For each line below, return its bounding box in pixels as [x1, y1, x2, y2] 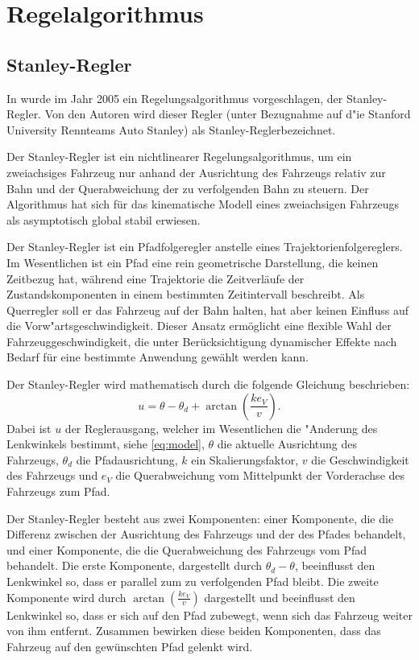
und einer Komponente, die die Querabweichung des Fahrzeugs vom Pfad [6, 541, 367, 558]
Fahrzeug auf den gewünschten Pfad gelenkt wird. [6, 637, 253, 654]
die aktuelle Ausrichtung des [217, 435, 357, 452]
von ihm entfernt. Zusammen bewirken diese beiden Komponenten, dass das [6, 622, 381, 639]
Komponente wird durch [6, 588, 127, 605]
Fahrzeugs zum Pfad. [6, 483, 110, 500]
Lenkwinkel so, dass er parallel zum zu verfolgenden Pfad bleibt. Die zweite [6, 573, 379, 590]
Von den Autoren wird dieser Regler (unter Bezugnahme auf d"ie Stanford [44, 105, 411, 122]
